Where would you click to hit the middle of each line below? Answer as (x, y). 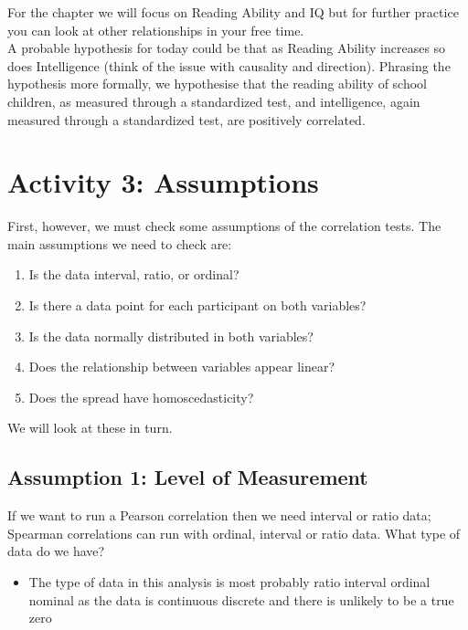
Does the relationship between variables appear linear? (182, 367)
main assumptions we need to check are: (120, 243)
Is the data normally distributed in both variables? (171, 336)
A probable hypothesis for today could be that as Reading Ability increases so (227, 48)
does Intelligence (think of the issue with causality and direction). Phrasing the (229, 65)
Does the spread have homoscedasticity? (141, 397)
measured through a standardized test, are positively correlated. (186, 119)
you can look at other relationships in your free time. (156, 30)
